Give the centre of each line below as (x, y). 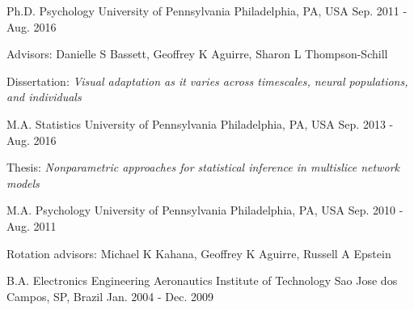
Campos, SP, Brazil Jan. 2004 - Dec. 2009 (110, 296)
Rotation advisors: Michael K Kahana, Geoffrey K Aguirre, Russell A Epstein (199, 253)
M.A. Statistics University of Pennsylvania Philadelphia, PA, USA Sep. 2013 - (200, 123)
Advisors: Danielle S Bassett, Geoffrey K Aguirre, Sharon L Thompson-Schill (197, 54)
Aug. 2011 (32, 225)
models (23, 183)
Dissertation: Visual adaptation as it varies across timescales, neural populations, (207, 81)
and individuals (44, 97)
